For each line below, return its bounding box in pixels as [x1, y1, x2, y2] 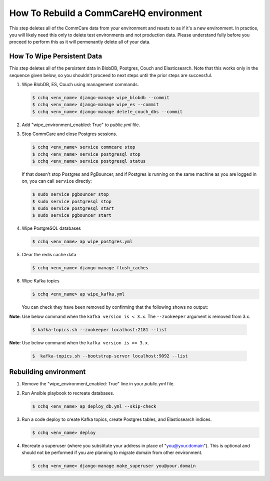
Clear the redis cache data [21, 252, 76, 258]
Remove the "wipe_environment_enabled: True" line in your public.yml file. [21, 381, 175, 387]
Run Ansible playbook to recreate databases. [21, 390, 114, 396]
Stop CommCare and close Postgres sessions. [21, 131, 117, 137]
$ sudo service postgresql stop [32, 198, 112, 204]
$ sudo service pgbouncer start [32, 213, 112, 218]
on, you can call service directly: [21, 178, 92, 184]
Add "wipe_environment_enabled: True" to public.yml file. [21, 122, 140, 128]
